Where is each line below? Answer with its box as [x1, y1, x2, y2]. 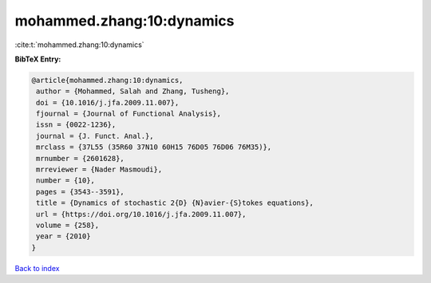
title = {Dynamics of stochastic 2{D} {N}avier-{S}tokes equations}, [36, 198, 314, 207]
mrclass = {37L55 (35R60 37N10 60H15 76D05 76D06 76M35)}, [36, 143, 272, 151]
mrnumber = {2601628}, [36, 154, 125, 163]
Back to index [14, 263, 60, 273]
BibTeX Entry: [14, 54, 61, 64]
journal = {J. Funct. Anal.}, [36, 132, 155, 140]
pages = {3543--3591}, [36, 187, 125, 196]
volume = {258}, [36, 221, 100, 230]
